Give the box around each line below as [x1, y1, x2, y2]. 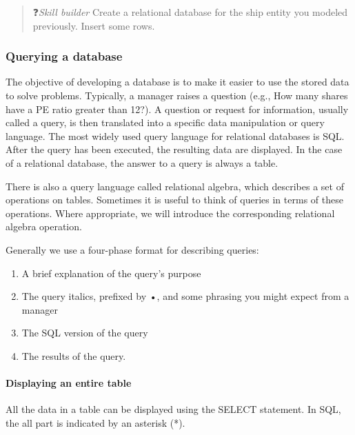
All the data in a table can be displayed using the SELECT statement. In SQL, [6, 402, 341, 416]
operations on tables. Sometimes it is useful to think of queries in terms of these [6, 192, 343, 207]
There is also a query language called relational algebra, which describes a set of [6, 179, 344, 193]
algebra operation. [6, 219, 82, 234]
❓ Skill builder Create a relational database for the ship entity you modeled [32, 5, 348, 19]
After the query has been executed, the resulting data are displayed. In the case [6, 142, 343, 156]
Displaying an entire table [6, 376, 132, 390]
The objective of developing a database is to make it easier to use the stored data [6, 74, 349, 89]
